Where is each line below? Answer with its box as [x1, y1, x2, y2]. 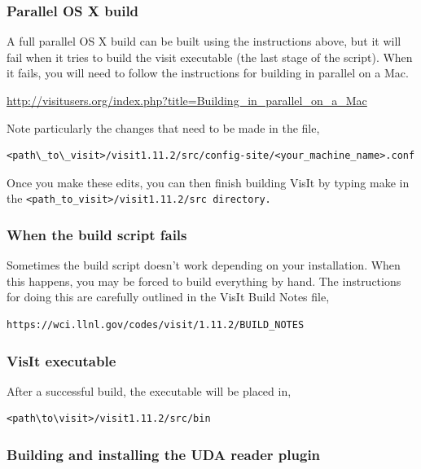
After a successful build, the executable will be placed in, [7, 382, 292, 399]
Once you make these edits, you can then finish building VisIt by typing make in [7, 173, 410, 191]
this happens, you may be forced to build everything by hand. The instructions [7, 272, 401, 289]
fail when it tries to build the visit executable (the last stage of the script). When [7, 48, 413, 65]
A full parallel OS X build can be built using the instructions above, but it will [7, 33, 401, 50]
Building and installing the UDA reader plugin [7, 444, 321, 464]
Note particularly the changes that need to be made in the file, [7, 119, 320, 136]
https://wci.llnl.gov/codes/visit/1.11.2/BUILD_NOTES [7, 319, 305, 331]
